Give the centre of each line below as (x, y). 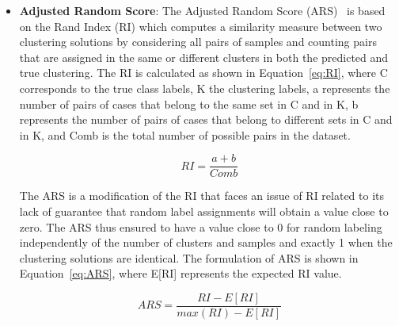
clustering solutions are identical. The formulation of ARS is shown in (189, 257)
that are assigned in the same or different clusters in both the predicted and (204, 57)
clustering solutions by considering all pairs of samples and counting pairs (198, 42)
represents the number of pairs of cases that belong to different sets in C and (206, 119)
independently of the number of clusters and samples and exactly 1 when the (206, 242)
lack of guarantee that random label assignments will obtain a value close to (204, 211)
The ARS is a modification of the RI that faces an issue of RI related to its (202, 196)
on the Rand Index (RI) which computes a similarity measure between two (201, 26)
